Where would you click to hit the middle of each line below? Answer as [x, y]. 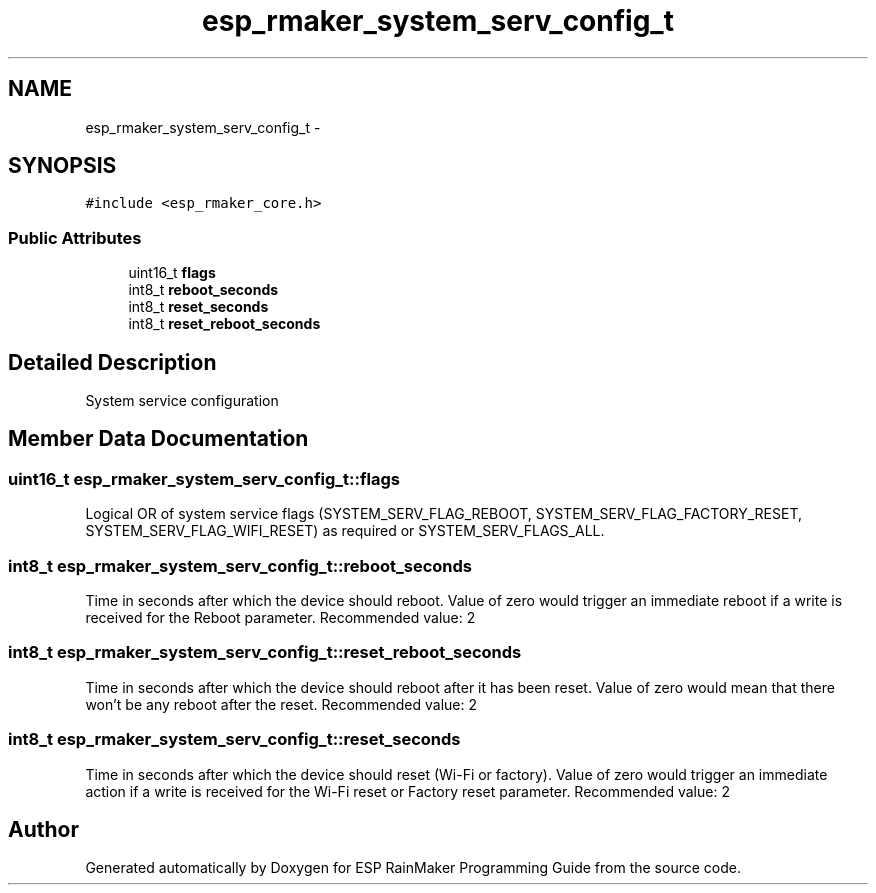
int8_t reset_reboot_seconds [224, 324]
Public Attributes [75, 237]
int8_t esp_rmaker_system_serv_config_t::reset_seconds [234, 739]
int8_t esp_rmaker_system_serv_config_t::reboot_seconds [240, 565]
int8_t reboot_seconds [203, 290]
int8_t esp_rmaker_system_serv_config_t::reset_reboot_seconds [265, 652]
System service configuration [182, 401]
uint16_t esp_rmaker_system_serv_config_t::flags [204, 478]
